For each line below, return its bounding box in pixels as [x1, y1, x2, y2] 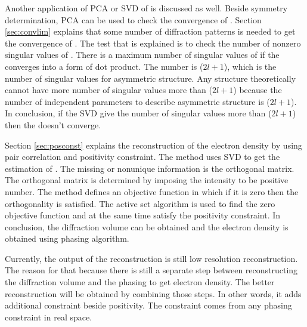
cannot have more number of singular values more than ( [5, 84, 212, 96]
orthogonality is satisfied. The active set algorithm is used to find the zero [5, 197, 275, 209]
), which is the [224, 60, 277, 72]
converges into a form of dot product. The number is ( [5, 60, 203, 72]
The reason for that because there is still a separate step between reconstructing [5, 264, 298, 276]
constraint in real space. [5, 310, 92, 323]
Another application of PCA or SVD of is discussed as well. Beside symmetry [5, 2, 288, 14]
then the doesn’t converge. [5, 118, 101, 131]
